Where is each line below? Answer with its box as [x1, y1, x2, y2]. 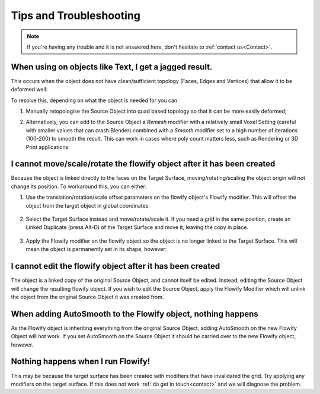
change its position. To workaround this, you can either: [11, 183, 147, 190]
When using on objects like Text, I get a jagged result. [11, 62, 213, 72]
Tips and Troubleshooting [11, 9, 140, 22]
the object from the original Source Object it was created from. [11, 293, 164, 300]
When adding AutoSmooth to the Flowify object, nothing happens [11, 309, 258, 319]
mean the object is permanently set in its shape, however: [25, 246, 167, 253]
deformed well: [11, 86, 48, 93]
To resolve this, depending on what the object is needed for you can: [11, 97, 179, 104]
